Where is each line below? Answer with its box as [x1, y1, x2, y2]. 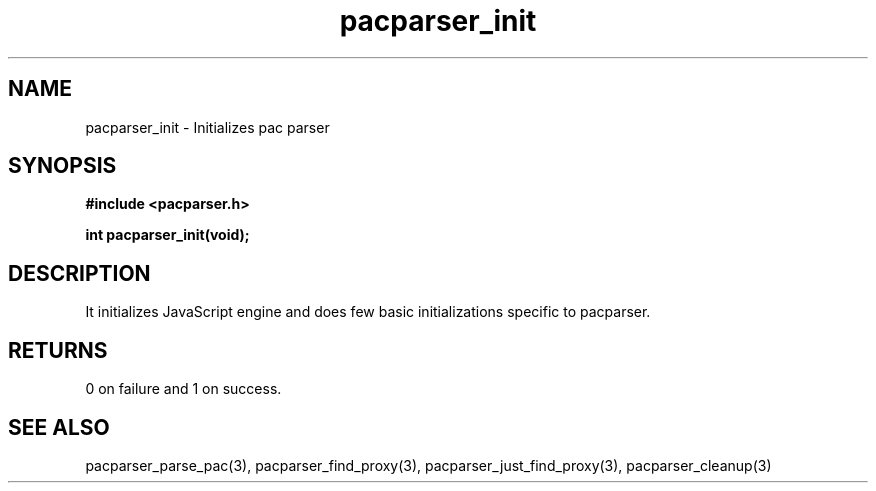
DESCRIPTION [8, 260, 151, 286]
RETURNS [8, 337, 108, 363]
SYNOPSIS [8, 153, 117, 179]
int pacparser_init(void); [85, 226, 250, 244]
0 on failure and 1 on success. [85, 380, 282, 398]
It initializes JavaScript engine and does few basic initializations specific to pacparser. [85, 303, 651, 321]
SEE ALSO [8, 414, 110, 440]
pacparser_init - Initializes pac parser [85, 118, 330, 136]
